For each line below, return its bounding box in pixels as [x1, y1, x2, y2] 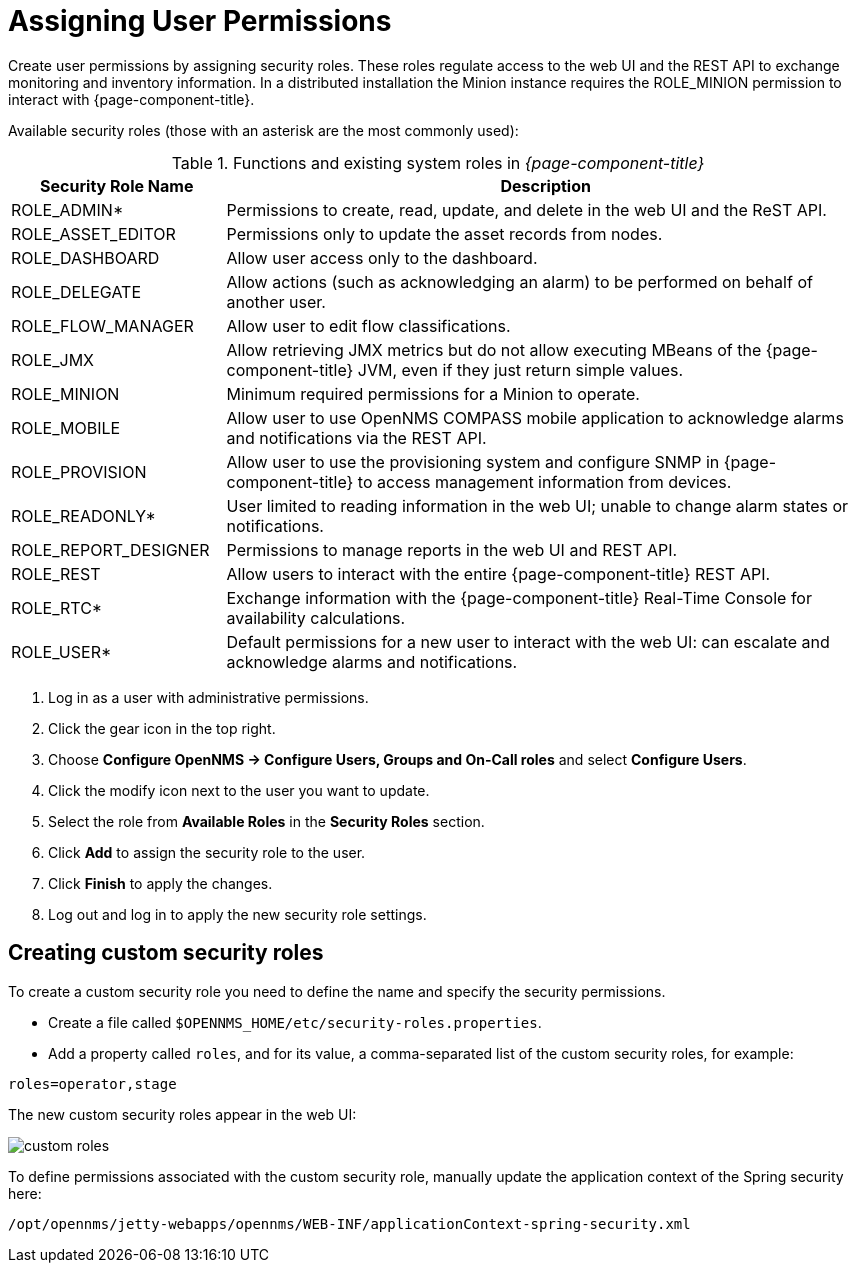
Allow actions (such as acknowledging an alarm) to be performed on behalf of [226, 271, 813, 292]
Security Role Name [40, 175, 194, 196]
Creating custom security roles [8, 940, 324, 966]
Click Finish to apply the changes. [48, 874, 273, 892]
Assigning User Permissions [8, 4, 392, 38]
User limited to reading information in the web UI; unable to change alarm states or [226, 495, 849, 516]
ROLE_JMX [11, 349, 94, 370]
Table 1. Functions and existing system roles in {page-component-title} [171, 152, 705, 173]
